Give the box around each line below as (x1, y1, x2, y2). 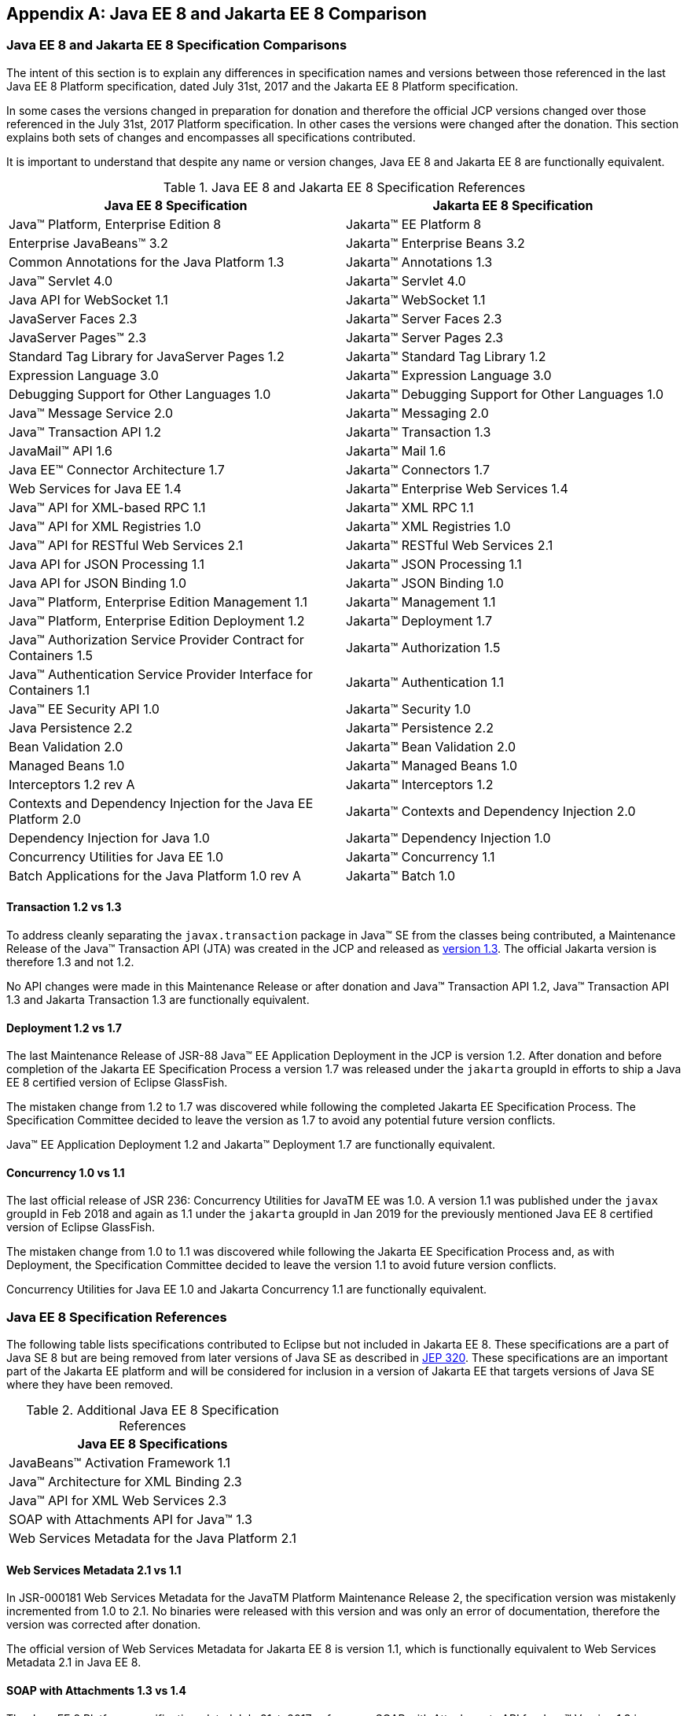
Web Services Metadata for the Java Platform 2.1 (9, 1530, 297, 1547)
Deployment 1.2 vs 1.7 (6, 1020, 122, 1035)
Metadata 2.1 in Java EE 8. (6, 1655, 141, 1670)
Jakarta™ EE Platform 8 (346, 216, 482, 232)
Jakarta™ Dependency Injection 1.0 (346, 829, 551, 846)
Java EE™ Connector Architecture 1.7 (9, 461, 225, 478)
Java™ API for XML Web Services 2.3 (9, 1493, 227, 1509)
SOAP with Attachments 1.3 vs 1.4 (6, 1684, 186, 1698)
